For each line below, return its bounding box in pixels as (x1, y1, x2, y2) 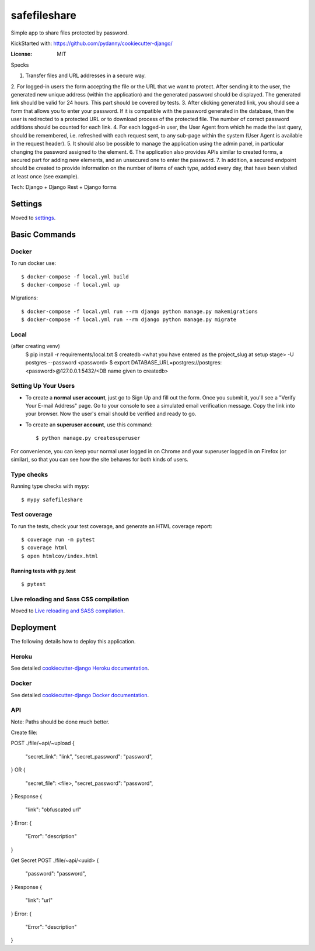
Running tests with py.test (10, 567, 76, 574)
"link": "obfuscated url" (25, 806, 82, 813)
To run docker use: (10, 260, 57, 267)
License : (10, 50, 32, 58)
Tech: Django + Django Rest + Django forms (10, 184, 117, 191)
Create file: (10, 729, 38, 736)
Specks (10, 61, 29, 68)
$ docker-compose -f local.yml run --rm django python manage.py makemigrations (21, 308, 258, 315)
